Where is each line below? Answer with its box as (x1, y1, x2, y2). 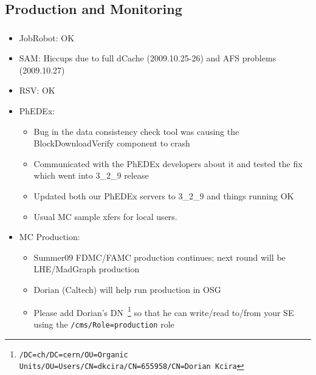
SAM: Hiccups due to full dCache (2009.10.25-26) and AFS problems (19, 52, 276, 64)
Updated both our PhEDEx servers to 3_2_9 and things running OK (33, 190, 294, 202)
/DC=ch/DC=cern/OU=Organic (19, 350, 128, 359)
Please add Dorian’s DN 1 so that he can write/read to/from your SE (33, 304, 294, 318)
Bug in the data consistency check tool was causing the (33, 125, 239, 137)
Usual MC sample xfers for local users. (33, 210, 177, 222)
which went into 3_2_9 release (33, 169, 149, 182)
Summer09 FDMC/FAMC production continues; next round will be (33, 250, 286, 263)
